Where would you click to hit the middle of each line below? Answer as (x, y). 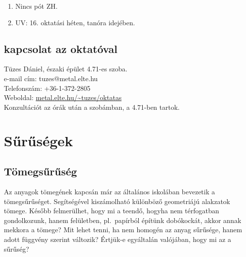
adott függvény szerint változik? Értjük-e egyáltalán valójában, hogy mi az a (118, 239)
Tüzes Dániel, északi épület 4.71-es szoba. (66, 69)
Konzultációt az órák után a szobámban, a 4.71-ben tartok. (92, 107)
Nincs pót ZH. (36, 6)
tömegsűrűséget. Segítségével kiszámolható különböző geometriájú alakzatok (117, 201)
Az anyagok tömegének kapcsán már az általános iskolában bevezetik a (110, 191)
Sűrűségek (39, 140)
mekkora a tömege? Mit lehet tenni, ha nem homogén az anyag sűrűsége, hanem (123, 230)
